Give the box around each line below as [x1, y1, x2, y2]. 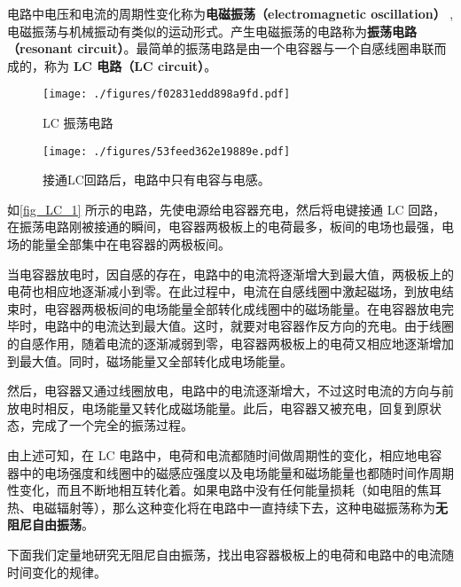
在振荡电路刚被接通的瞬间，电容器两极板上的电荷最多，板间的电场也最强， [7, 217, 441, 236]
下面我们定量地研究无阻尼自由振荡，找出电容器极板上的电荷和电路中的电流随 [7, 544, 454, 563]
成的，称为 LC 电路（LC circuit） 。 [7, 56, 217, 74]
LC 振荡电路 [43, 113, 113, 132]
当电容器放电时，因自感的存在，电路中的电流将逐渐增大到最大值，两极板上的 [7, 264, 454, 283]
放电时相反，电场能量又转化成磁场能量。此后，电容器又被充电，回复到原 [7, 398, 429, 417]
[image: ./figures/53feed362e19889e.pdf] [43, 145, 291, 158]
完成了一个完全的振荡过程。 [31, 416, 193, 434]
